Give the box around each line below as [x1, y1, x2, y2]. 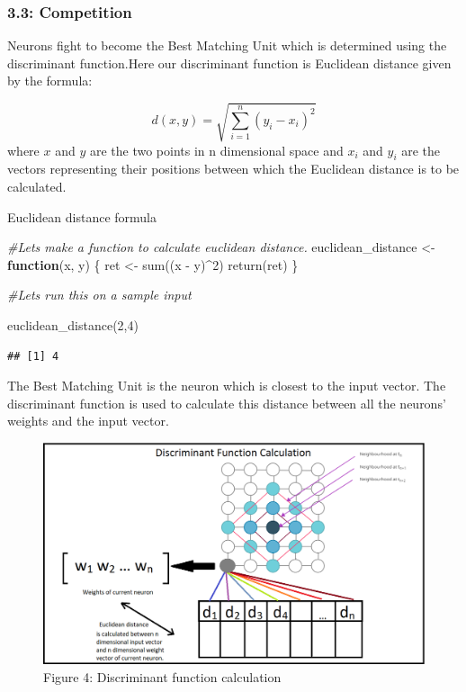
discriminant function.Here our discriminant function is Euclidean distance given [7, 53, 452, 72]
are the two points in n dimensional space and [89, 140, 344, 159]
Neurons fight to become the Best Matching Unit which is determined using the [7, 36, 447, 55]
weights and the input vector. [7, 411, 169, 430]
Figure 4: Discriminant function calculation [43, 667, 282, 686]
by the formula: [7, 71, 93, 90]
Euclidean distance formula [7, 207, 157, 226]
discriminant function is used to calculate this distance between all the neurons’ [7, 393, 446, 412]
